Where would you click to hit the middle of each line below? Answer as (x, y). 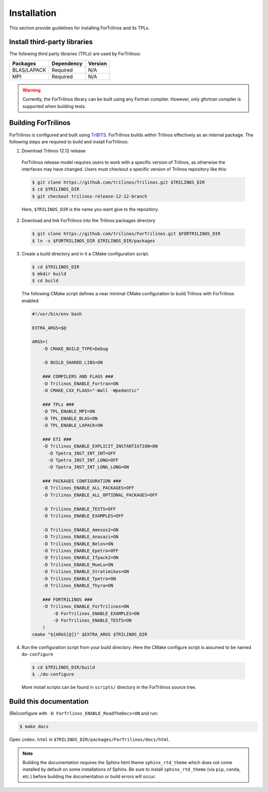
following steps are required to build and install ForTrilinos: (69, 141)
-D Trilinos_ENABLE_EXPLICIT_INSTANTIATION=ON (100, 446)
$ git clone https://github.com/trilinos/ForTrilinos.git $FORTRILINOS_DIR (126, 234)
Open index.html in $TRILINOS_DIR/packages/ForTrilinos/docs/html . (90, 740)
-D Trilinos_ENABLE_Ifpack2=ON (80, 558)
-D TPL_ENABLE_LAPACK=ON (73, 425)
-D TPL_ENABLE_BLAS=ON (70, 418)
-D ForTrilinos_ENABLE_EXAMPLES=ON (96, 613)
